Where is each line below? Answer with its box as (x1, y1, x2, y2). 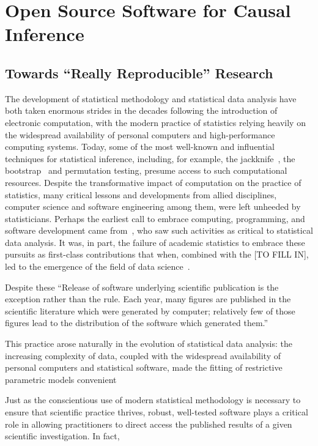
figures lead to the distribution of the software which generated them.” (5, 316, 268, 329)
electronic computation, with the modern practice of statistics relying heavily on (5, 116, 306, 128)
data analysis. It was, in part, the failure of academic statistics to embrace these (5, 236, 305, 248)
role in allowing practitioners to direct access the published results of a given (5, 417, 292, 430)
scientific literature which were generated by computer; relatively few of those (5, 304, 295, 317)
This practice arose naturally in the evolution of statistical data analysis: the (5, 337, 292, 350)
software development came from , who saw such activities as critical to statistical (5, 224, 313, 237)
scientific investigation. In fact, (5, 429, 120, 442)
